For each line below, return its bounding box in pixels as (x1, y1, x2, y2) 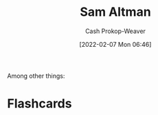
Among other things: (7, 72, 65, 80)
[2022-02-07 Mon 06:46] (79, 40, 152, 48)
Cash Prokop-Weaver (84, 27, 146, 35)
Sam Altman (80, 4, 151, 20)
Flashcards (7, 96, 72, 112)
